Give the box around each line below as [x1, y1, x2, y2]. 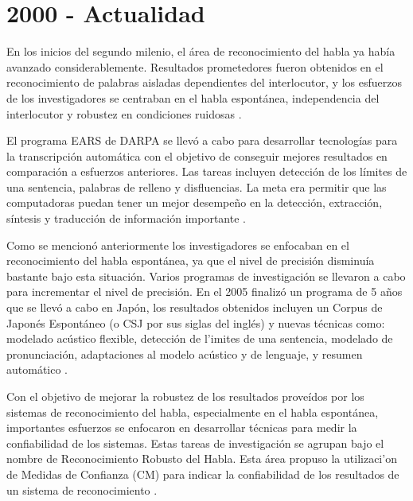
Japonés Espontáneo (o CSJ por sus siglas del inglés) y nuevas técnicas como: [6, 314, 385, 331]
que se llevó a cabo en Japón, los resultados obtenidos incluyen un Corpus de [6, 299, 383, 316]
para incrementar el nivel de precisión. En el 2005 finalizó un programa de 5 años [6, 283, 403, 300]
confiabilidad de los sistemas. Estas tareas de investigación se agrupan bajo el [6, 434, 384, 451]
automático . [6, 361, 68, 378]
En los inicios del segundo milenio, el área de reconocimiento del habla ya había [6, 43, 395, 60]
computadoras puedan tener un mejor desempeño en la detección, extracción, [6, 194, 383, 211]
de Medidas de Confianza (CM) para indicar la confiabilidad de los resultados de [6, 465, 399, 482]
